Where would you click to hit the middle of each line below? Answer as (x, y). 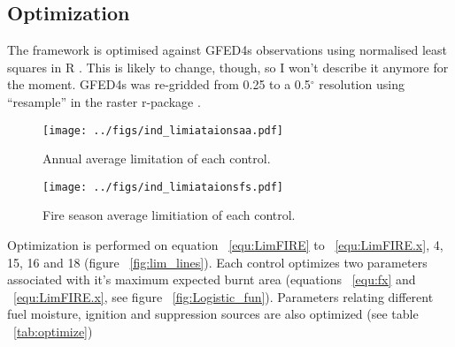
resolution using (362, 84)
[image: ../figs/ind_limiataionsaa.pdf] (163, 130)
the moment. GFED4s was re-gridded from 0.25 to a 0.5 (159, 84)
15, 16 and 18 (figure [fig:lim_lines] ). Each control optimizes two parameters (217, 262)
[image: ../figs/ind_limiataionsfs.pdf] (163, 187)
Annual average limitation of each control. (157, 158)
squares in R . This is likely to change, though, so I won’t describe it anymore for (228, 67)
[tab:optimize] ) (53, 332)
